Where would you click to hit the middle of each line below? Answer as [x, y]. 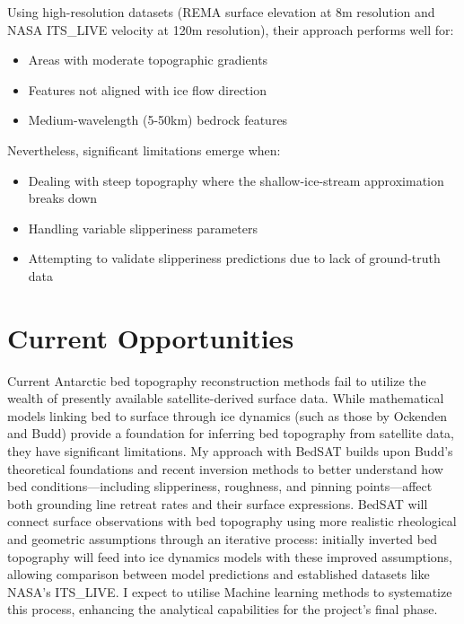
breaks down [63, 198]
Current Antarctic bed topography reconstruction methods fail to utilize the [217, 380]
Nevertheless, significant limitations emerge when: [144, 149]
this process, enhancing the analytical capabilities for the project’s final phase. [223, 609]
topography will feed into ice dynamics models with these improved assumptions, [230, 556]
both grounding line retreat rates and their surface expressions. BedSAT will [218, 503]
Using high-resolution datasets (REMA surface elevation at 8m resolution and [221, 12]
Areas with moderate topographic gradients [148, 60]
